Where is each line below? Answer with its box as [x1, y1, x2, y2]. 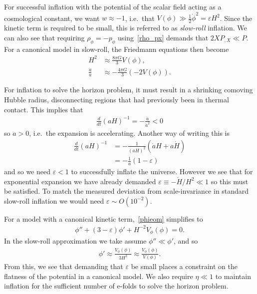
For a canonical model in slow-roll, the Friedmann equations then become [4, 43, 229, 54]
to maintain [215, 271, 251, 281]
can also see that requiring [4, 32, 85, 42]
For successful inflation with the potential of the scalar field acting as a [4, 1, 222, 11]
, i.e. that [125, 12, 155, 23]
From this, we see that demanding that [4, 261, 123, 271]
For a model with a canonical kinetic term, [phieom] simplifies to [4, 213, 203, 224]
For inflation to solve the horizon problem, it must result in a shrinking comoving [4, 84, 253, 95]
